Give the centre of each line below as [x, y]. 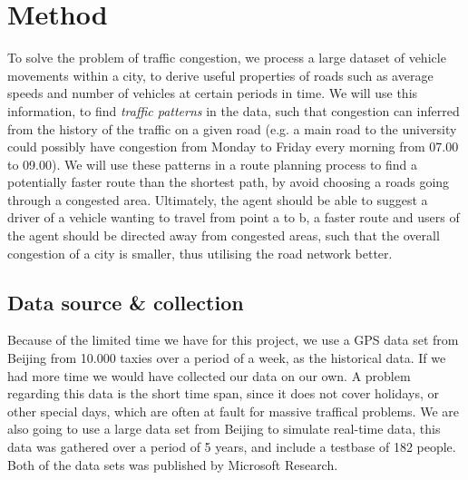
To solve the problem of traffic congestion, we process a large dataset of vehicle [227, 58]
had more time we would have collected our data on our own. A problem [209, 375]
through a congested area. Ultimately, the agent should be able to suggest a [218, 199]
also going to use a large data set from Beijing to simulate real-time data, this [224, 429]
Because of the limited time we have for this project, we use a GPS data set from [233, 340]
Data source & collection [126, 302]
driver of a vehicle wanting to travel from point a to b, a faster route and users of [234, 217]
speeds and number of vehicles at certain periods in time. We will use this [213, 93]
